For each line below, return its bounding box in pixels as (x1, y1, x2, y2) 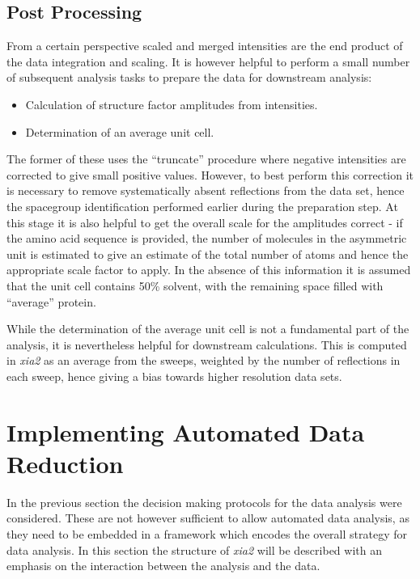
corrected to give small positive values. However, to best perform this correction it (6, 166, 414, 183)
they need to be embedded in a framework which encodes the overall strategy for (6, 525, 407, 542)
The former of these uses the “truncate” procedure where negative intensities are (6, 150, 406, 167)
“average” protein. (6, 293, 96, 310)
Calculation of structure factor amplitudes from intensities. (25, 95, 318, 112)
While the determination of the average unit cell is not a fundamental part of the (6, 320, 409, 337)
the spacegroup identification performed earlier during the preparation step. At (6, 197, 398, 214)
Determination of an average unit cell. (25, 123, 214, 140)
